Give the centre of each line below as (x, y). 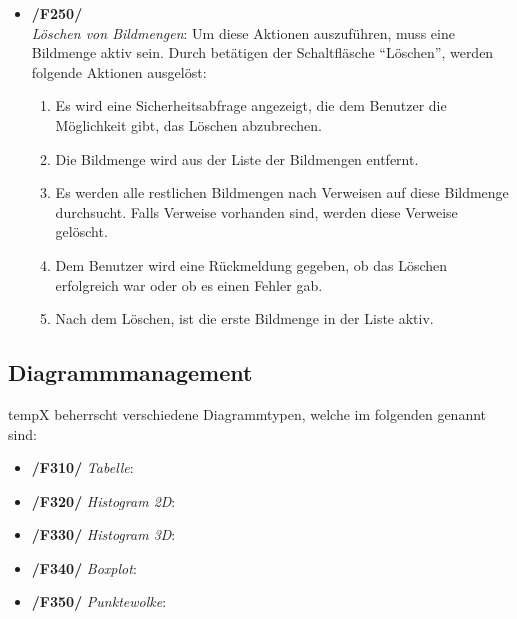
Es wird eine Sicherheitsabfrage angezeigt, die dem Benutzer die (251, 105)
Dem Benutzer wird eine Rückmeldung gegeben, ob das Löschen (251, 264)
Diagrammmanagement (130, 372)
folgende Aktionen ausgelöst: (119, 71)
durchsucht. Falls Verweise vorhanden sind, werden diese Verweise (256, 211)
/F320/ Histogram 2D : (103, 500)
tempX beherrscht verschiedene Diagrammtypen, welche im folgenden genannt (247, 413)
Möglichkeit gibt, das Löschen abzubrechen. (188, 124)
